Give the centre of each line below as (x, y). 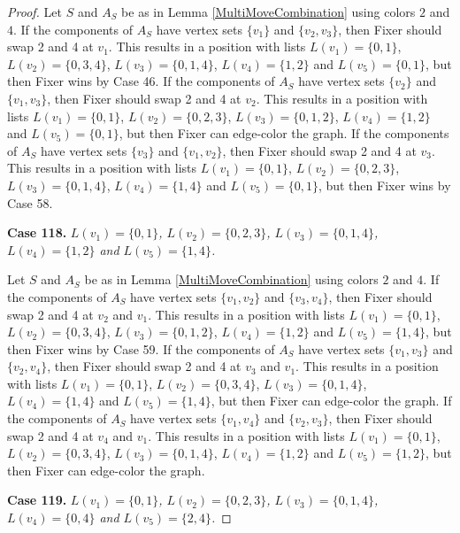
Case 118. (37, 232)
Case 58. (30, 202)
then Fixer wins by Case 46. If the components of (141, 81)
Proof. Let (34, 12)
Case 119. (37, 500)
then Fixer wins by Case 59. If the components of (141, 348)
